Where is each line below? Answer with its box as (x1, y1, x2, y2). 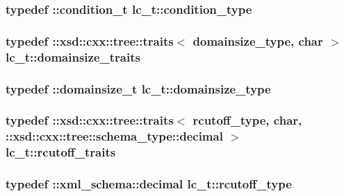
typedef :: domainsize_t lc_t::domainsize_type (6, 80, 271, 97)
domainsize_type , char (193, 32, 323, 49)
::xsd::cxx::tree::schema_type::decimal (6, 127, 223, 145)
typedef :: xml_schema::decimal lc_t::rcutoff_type (6, 175, 292, 193)
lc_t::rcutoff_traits (6, 143, 116, 161)
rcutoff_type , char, (193, 112, 302, 129)
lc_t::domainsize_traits (6, 48, 140, 65)
